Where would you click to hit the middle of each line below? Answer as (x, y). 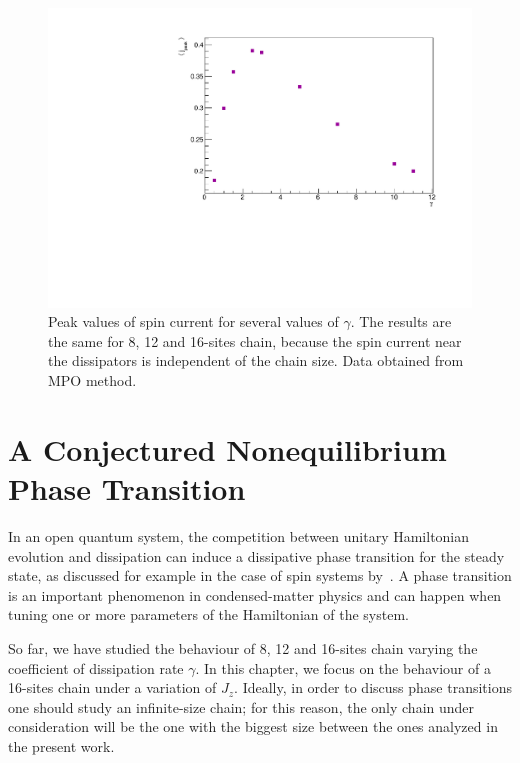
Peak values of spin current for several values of (193, 321)
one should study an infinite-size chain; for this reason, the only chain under (241, 706)
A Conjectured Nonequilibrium (227, 448)
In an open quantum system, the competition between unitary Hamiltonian (239, 535)
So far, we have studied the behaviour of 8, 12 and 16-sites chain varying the (243, 647)
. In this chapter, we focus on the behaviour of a (343, 667)
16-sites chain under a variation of (112, 687)
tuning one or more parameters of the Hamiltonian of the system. (208, 614)
